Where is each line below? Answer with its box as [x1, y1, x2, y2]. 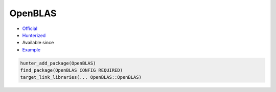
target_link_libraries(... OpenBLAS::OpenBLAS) [20, 74, 142, 80]
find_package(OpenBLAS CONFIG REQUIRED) [20, 68, 123, 73]
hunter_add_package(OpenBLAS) [20, 60, 96, 66]
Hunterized [22, 32, 46, 38]
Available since [22, 40, 54, 46]
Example [22, 46, 41, 53]
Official [22, 25, 38, 32]
